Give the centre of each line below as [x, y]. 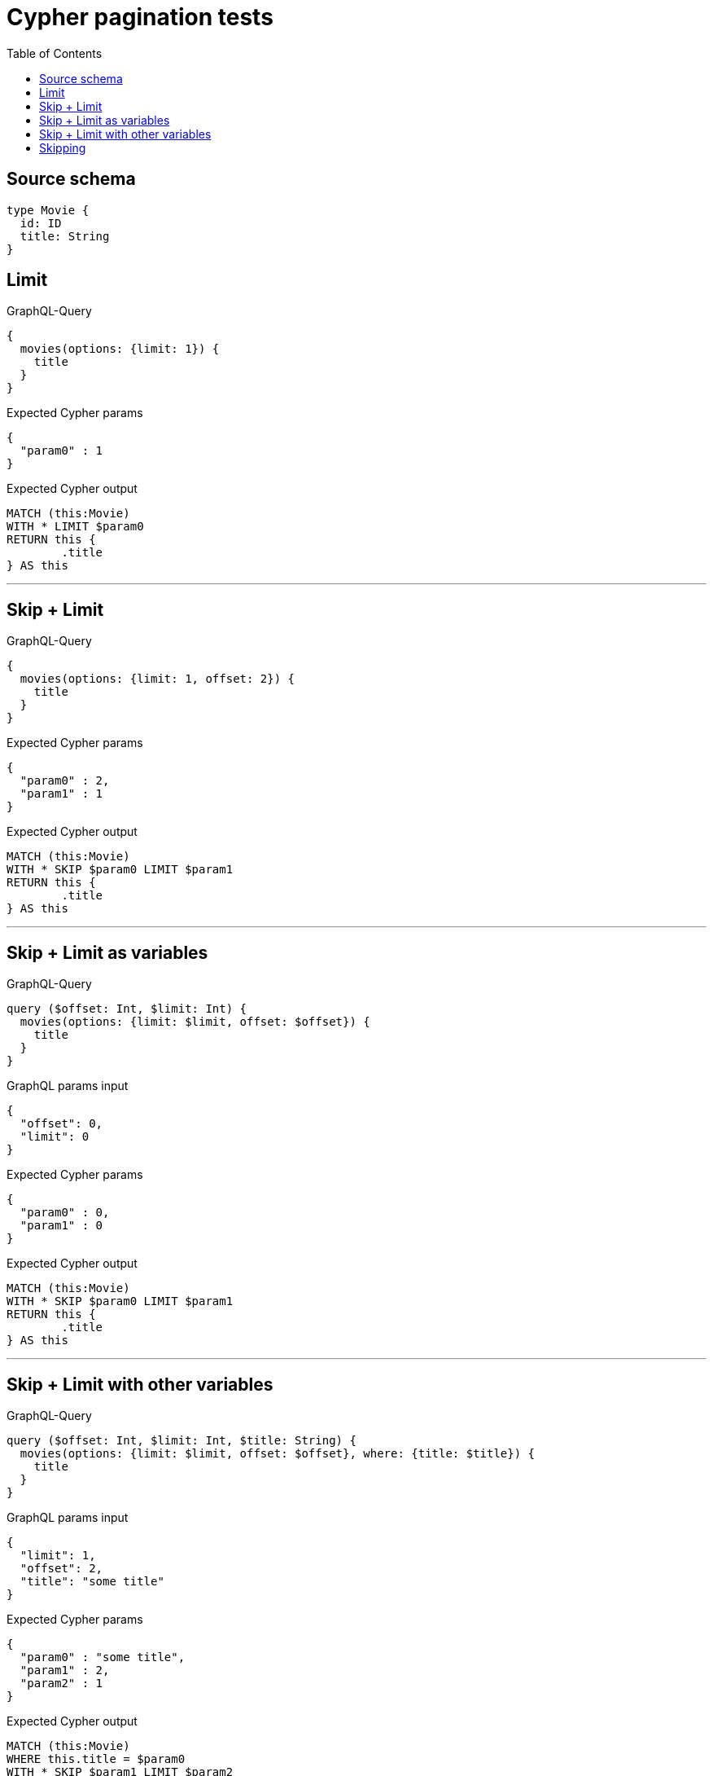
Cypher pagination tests [140, 17]
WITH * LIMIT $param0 [75, 527]
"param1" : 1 [61, 794]
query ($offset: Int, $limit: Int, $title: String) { [182, 1440]
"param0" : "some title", [103, 1657]
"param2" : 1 [61, 1683]
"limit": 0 [55, 1137]
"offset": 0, [61, 1124]
